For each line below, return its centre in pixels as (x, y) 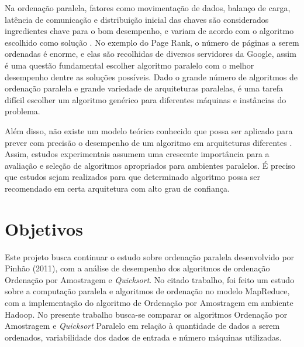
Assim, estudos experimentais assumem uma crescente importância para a (137, 154)
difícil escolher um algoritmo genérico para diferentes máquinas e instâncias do (146, 99)
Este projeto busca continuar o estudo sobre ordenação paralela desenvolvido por (150, 256)
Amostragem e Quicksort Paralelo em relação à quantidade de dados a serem (142, 326)
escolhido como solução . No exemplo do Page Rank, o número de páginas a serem (152, 42)
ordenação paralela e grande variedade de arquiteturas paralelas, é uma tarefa (144, 88)
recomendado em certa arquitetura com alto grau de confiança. (117, 188)
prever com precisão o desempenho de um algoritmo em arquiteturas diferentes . (148, 142)
